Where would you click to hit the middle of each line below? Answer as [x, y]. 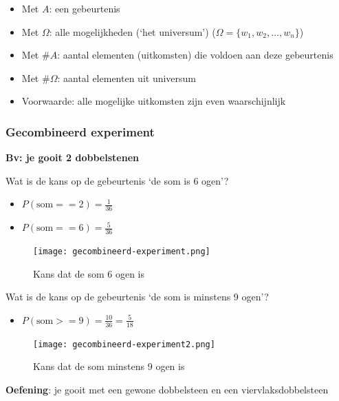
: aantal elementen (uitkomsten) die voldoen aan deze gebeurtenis [195, 55]
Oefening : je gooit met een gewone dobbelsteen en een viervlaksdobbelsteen [167, 389]
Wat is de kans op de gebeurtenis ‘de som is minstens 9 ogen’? [137, 297]
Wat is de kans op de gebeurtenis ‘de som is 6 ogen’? [117, 180]
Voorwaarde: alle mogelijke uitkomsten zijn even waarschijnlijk [154, 101]
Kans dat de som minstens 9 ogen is [109, 366]
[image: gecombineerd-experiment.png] [122, 252]
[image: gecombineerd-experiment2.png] [124, 344]
